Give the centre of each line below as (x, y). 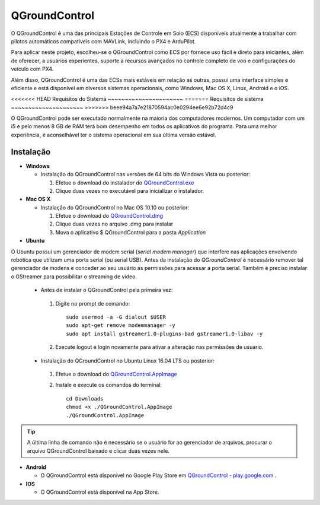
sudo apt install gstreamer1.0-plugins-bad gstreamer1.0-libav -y (164, 334)
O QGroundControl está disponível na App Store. (100, 492)
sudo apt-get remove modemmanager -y (121, 325)
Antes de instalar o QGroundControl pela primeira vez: (107, 290)
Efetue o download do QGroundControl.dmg (109, 216)
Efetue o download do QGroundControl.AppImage (116, 374)
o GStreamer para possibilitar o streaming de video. (74, 277)
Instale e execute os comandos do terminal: (109, 385)
